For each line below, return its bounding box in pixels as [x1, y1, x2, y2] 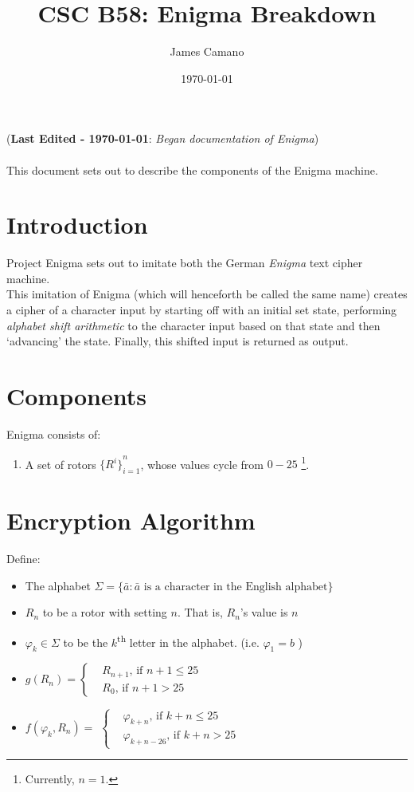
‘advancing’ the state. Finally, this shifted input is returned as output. [6, 333, 349, 349]
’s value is [240, 604, 288, 621]
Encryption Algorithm [6, 504, 256, 537]
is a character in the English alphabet [143, 581, 328, 593]
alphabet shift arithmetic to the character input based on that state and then [6, 317, 381, 333]
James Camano [170, 43, 244, 60]
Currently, [25, 770, 75, 787]
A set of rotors [25, 455, 96, 472]
